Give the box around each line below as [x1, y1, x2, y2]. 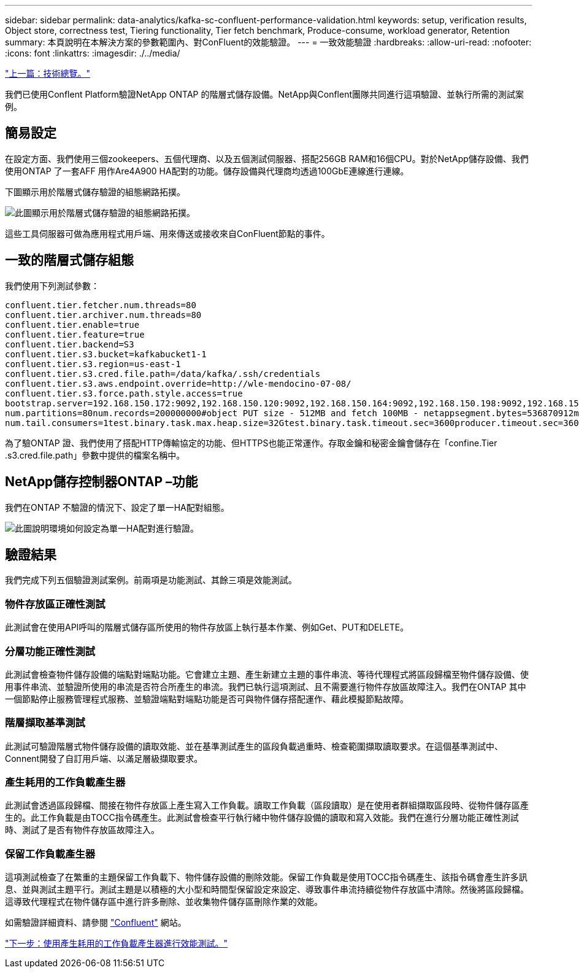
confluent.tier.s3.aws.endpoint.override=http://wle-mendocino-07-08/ [5, 378, 351, 389]
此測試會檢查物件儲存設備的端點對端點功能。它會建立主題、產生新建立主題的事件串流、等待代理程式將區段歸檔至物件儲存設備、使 [5, 669, 529, 680]
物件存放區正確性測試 [5, 597, 105, 610]
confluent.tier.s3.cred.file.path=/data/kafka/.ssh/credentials [5, 368, 321, 379]
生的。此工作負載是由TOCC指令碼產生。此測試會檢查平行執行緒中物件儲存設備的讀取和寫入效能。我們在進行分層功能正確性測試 [5, 812, 519, 823]
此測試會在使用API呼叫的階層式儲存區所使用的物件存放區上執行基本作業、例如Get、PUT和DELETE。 [5, 622, 409, 633]
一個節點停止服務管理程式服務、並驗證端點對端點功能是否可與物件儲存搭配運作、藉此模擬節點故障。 [5, 693, 408, 704]
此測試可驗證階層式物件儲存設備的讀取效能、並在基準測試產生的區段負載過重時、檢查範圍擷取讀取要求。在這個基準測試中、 [5, 740, 503, 751]
